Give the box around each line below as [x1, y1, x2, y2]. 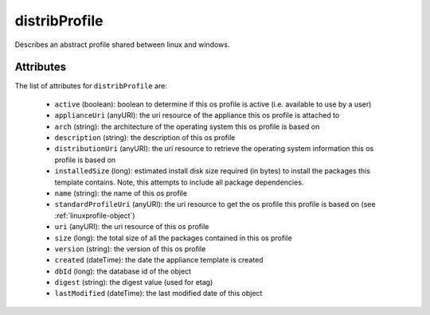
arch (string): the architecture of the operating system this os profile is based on [54, 122, 320, 131]
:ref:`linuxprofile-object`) [54, 211, 135, 220]
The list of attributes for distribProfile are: [14, 81, 167, 91]
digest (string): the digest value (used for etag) [54, 278, 213, 287]
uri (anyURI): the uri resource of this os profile [54, 222, 209, 231]
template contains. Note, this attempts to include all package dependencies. [54, 177, 304, 187]
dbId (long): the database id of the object [54, 266, 191, 276]
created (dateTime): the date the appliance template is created [54, 255, 264, 265]
